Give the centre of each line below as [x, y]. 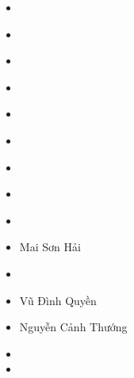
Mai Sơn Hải [50, 247]
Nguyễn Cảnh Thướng [73, 327]
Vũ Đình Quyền [58, 300]
